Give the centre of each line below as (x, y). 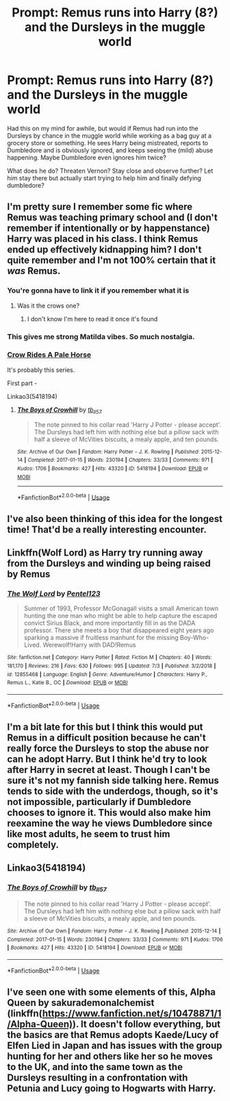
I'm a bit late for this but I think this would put (105, 727)
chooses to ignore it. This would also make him (109, 813)
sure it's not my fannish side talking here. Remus (113, 781)
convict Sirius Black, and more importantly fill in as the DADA (110, 623)
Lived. (33, 645)
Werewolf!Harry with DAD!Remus (89, 645)
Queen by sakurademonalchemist (81, 1003)
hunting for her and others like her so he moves (110, 1056)
